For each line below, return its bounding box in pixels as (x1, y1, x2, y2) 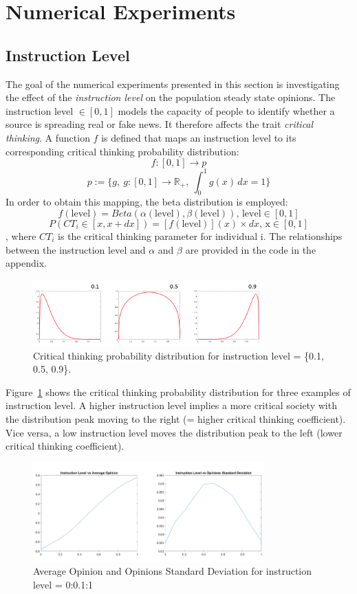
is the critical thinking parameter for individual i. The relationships (58, 229, 343, 243)
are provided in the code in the (185, 242, 316, 256)
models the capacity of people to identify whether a (118, 103, 335, 118)
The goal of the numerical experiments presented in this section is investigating (6, 76, 340, 91)
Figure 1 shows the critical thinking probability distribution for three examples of (6, 384, 351, 399)
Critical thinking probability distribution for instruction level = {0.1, (33, 348, 324, 362)
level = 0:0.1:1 (33, 577, 94, 591)
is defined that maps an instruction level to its (101, 130, 296, 144)
